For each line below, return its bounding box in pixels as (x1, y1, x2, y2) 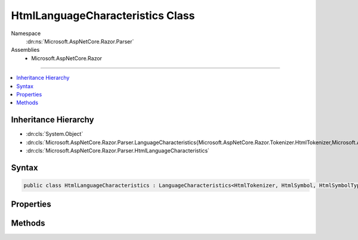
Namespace (11, 30, 41, 37)
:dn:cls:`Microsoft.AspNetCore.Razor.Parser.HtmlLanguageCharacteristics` (26, 147, 210, 154)
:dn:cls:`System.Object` (26, 130, 84, 138)
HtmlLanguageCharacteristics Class (11, 9, 195, 22)
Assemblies (11, 46, 40, 54)
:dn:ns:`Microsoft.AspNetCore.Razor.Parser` (26, 38, 134, 45)
